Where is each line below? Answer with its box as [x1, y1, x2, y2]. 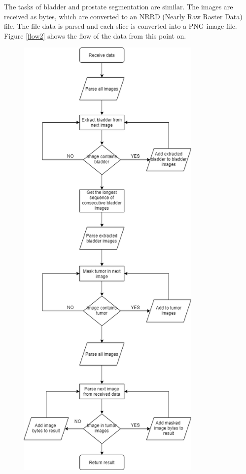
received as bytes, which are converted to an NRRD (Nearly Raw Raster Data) [4, 11, 243, 21]
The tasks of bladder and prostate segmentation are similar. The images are [4, 1, 233, 11]
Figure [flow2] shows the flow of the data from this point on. [4, 30, 186, 41]
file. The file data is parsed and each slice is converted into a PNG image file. [4, 21, 237, 31]
